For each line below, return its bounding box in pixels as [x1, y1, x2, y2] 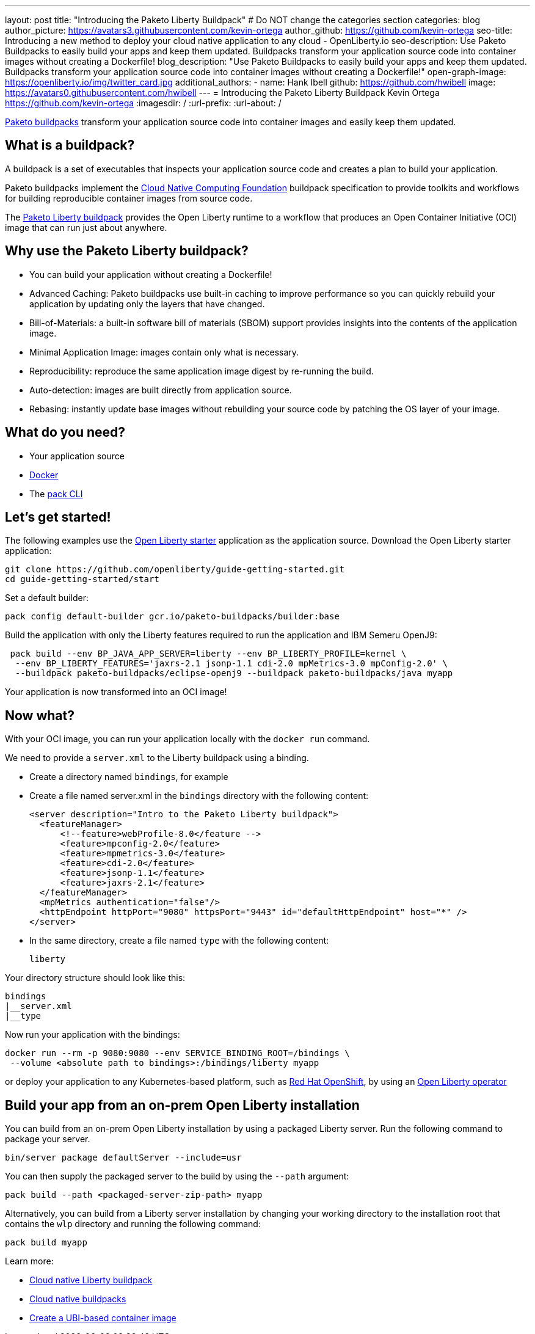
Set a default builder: [5, 592, 89, 603]
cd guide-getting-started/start [5, 574, 159, 585]
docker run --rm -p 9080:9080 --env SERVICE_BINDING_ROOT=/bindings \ [5, 1048, 350, 1059]
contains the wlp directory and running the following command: [5, 1219, 261, 1230]
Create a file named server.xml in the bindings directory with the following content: [29, 790, 369, 801]
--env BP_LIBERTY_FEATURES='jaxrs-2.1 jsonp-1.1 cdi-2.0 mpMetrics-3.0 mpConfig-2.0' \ [15, 658, 448, 669]
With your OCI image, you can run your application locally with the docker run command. [5, 734, 370, 745]
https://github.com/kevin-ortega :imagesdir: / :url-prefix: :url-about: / [5, 98, 282, 108]
